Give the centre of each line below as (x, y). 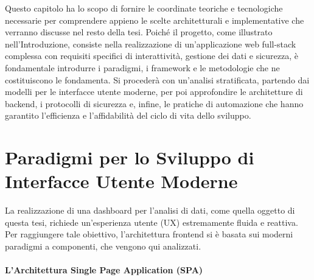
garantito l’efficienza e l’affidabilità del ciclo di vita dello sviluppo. (128, 115)
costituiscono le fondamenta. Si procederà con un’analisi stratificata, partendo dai (157, 79)
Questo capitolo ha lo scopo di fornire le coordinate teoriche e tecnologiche (144, 8)
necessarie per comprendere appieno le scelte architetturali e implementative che (155, 20)
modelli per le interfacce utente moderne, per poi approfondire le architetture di (154, 92)
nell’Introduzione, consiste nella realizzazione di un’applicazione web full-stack (151, 44)
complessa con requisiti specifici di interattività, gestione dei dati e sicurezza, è (152, 56)
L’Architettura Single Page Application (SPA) (104, 270)
